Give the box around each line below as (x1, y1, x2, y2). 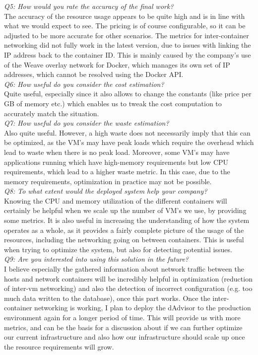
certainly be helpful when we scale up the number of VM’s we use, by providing (4, 205, 247, 215)
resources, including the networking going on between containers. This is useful (4, 234, 244, 245)
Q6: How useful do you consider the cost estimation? (4, 78, 164, 89)
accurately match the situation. (4, 108, 99, 118)
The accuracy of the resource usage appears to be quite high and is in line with (4, 10, 245, 21)
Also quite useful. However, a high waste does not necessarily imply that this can (4, 127, 251, 138)
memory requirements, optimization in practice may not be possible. (4, 176, 212, 186)
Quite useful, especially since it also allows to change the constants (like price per (4, 88, 252, 99)
